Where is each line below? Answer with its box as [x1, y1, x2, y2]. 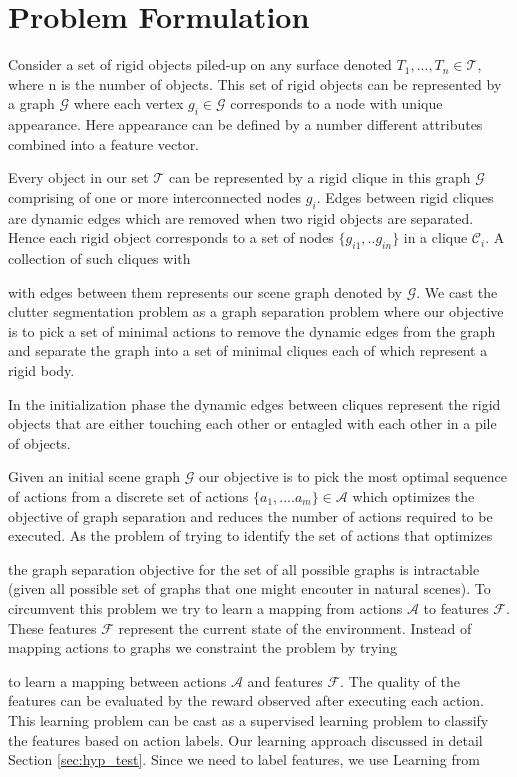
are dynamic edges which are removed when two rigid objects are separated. [8, 207, 474, 228]
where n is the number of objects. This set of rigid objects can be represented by [8, 73, 502, 94]
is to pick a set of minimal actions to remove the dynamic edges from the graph [8, 320, 496, 341]
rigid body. [8, 360, 75, 381]
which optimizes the [352, 486, 475, 507]
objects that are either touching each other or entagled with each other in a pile [8, 413, 497, 434]
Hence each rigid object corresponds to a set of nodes [8, 227, 334, 248]
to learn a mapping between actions [8, 670, 227, 691]
